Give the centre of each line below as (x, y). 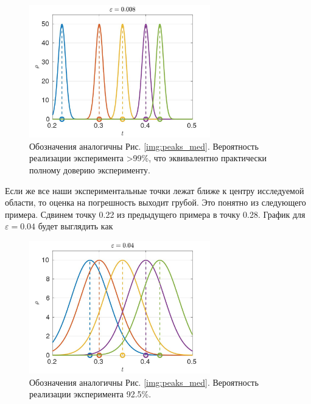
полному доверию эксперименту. (90, 169)
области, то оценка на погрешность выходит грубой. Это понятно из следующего (155, 202)
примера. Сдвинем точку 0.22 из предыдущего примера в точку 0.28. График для (155, 214)
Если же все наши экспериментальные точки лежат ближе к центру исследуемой (155, 190)
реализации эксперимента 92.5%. (90, 394)
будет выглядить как (75, 226)
